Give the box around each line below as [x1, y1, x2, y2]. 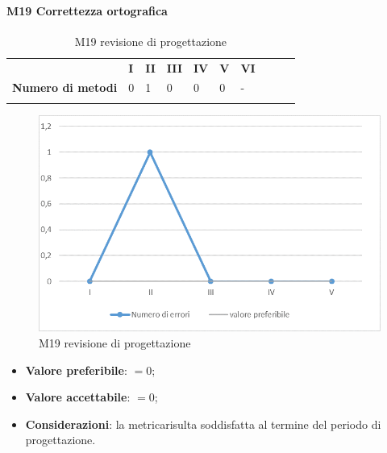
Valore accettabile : [25, 389, 131, 405]
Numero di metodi [12, 79, 118, 96]
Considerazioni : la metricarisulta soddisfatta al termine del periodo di [25, 415, 381, 432]
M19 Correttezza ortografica [6, 2, 168, 19]
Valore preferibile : [25, 361, 127, 378]
